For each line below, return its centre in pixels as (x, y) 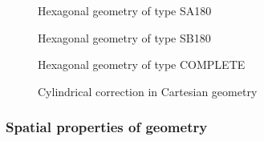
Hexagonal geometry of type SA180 (125, 10)
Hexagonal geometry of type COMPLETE (142, 64)
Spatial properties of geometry (107, 127)
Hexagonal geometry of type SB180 (124, 37)
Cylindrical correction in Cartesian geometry (148, 91)
